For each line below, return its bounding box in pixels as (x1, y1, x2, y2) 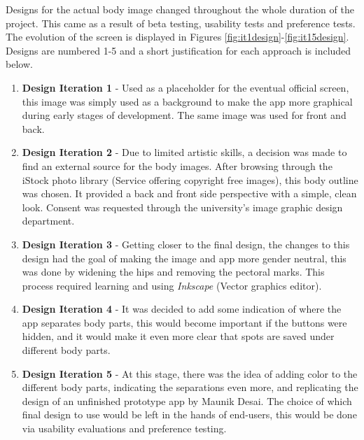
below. (6, 57, 33, 71)
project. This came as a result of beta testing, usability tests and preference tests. (6, 15, 356, 30)
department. (22, 213, 75, 228)
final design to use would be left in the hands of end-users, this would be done (22, 407, 357, 422)
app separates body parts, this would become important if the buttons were (22, 315, 347, 329)
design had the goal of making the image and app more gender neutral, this (22, 250, 346, 265)
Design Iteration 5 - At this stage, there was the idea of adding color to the (22, 366, 358, 381)
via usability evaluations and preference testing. (22, 421, 227, 436)
